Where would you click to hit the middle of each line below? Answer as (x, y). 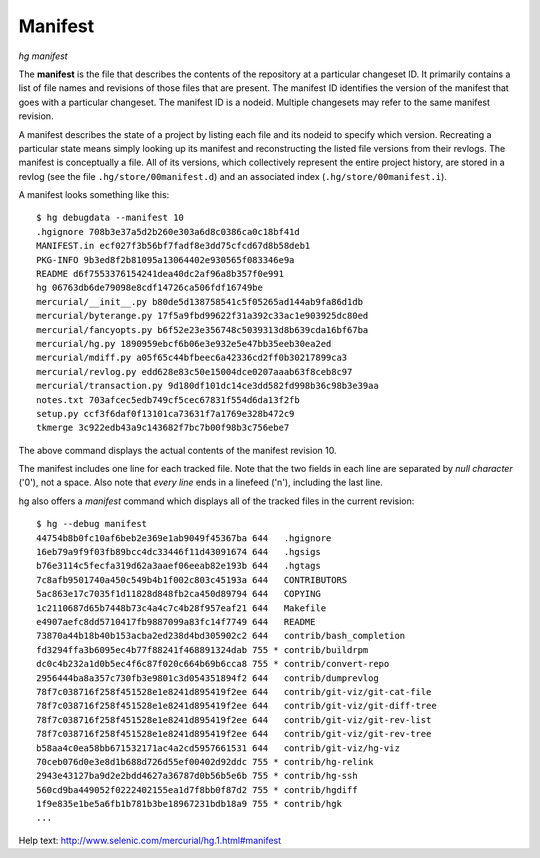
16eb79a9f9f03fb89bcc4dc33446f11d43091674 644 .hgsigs (179, 552)
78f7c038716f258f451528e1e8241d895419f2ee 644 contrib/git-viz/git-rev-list (234, 719)
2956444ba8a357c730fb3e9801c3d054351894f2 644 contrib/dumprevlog (207, 678)
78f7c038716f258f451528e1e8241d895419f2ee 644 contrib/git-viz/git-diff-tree (236, 706)
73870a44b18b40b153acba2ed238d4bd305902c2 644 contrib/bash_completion (221, 636)
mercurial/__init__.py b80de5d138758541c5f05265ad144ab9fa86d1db (200, 301)
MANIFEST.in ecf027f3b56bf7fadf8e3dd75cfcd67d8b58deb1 (173, 246)
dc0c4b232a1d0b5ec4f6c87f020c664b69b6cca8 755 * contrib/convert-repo (213, 664)
